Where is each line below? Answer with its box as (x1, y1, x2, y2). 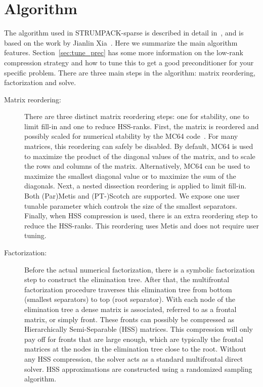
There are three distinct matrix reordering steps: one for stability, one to (24, 111, 249, 122)
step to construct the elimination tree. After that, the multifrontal (24, 274, 230, 285)
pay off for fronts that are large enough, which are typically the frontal (24, 333, 243, 344)
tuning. (24, 230, 47, 241)
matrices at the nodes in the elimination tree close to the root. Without (24, 343, 246, 354)
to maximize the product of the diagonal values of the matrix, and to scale (24, 150, 255, 161)
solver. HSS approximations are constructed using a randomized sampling (24, 363, 252, 374)
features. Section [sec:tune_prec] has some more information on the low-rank (4, 47, 243, 58)
